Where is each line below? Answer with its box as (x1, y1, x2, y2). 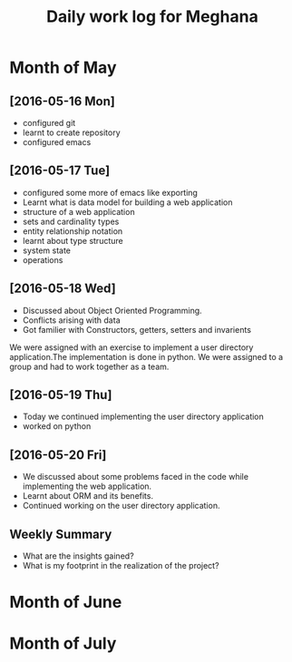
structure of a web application (22, 206, 135, 217)
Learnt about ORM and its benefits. (22, 491, 154, 501)
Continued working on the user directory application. (22, 501, 220, 511)
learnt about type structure (22, 235, 124, 246)
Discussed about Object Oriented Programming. (22, 305, 202, 316)
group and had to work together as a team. (9, 361, 170, 372)
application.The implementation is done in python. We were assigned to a (9, 351, 284, 362)
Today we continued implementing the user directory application (22, 411, 265, 423)
